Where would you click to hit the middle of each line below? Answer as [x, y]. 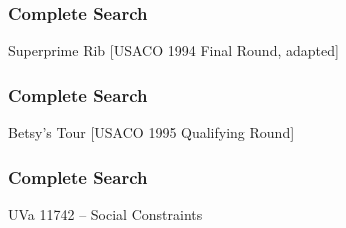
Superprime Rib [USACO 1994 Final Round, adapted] [173, 50]
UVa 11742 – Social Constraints [105, 213]
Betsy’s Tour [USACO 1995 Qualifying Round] [151, 132]
